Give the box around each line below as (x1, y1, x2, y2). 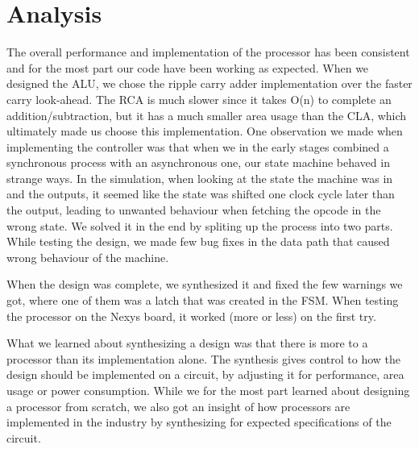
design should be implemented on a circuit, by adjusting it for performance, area (6, 366, 404, 383)
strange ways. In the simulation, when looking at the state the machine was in (6, 169, 393, 186)
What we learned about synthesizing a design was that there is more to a (6, 335, 368, 351)
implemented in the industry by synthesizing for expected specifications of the (6, 414, 392, 430)
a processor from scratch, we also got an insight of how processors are (6, 397, 351, 414)
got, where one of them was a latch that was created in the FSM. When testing (6, 292, 399, 309)
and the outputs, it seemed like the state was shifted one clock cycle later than (6, 185, 395, 202)
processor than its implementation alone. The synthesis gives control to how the (6, 350, 401, 367)
